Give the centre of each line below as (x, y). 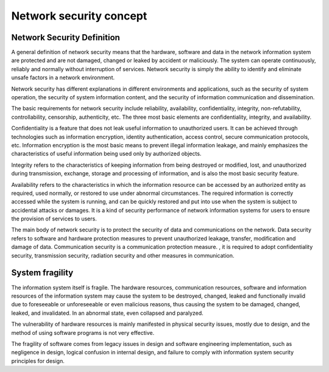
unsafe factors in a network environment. (63, 78)
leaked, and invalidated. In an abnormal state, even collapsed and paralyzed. (107, 313)
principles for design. (38, 361)
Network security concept (79, 16)
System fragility (42, 273)
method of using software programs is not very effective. (83, 332)
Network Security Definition (65, 37)
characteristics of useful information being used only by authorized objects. (106, 154)
